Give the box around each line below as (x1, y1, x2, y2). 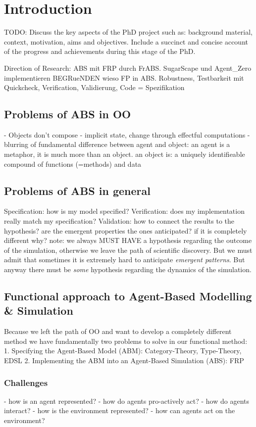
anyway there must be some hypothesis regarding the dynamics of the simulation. (4, 264, 252, 275)
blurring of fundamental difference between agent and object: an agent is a (4, 139, 230, 149)
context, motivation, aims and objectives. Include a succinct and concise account (4, 36, 248, 47)
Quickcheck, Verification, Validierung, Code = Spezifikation (4, 82, 185, 93)
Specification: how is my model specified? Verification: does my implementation (4, 206, 245, 216)
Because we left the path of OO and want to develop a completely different (4, 326, 232, 336)
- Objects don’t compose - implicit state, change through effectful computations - (4, 129, 250, 140)
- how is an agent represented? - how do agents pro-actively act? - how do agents (4, 395, 249, 406)
